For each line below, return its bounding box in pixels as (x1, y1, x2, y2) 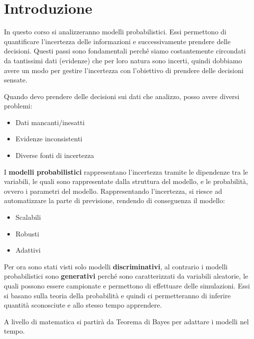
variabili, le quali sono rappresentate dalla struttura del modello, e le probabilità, (4, 176, 248, 186)
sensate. (4, 75, 28, 85)
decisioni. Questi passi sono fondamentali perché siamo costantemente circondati (4, 46, 246, 56)
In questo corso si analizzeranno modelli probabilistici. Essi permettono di (4, 26, 226, 37)
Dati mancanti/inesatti (15, 117, 85, 127)
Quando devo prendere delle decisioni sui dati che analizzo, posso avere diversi (4, 91, 240, 101)
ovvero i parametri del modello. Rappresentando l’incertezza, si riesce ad (4, 185, 222, 196)
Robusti (15, 228, 39, 238)
